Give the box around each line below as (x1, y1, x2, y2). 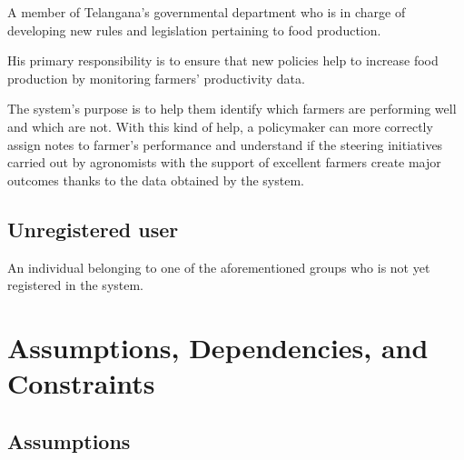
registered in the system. (7, 275, 144, 295)
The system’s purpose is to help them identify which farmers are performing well (7, 99, 457, 118)
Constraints (7, 365, 155, 402)
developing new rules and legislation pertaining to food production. (7, 20, 381, 39)
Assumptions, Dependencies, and (7, 328, 429, 365)
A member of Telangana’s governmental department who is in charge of (7, 3, 406, 21)
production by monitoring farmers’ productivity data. (7, 68, 305, 87)
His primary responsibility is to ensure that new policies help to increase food (7, 51, 439, 70)
